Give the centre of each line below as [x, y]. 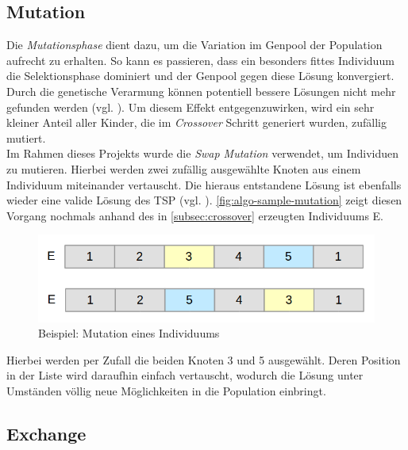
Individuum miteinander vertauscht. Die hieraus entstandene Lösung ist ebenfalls [204, 184]
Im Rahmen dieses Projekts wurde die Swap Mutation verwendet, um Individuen [203, 153]
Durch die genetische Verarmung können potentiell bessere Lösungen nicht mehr [201, 91]
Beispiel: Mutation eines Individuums [129, 333]
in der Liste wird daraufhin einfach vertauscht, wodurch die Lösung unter [185, 375]
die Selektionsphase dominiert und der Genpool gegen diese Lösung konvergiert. [200, 76]
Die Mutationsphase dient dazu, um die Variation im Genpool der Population [194, 45]
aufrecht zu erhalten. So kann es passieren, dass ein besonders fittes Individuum [200, 60]
